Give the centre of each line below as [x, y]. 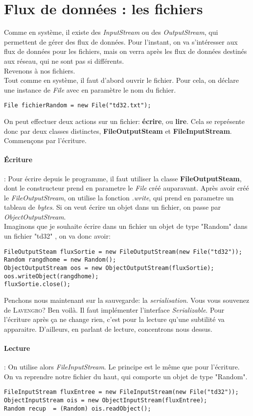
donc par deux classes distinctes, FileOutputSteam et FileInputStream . [118, 131]
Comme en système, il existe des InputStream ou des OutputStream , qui [111, 32]
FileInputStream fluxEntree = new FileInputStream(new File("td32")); [121, 392]
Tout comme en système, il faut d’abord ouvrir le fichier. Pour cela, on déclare [122, 80]
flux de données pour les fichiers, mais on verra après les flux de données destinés [126, 51]
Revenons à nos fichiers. [40, 70]
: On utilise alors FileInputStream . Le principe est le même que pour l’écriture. [122, 367]
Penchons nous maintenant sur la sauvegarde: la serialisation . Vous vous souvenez [127, 300]
